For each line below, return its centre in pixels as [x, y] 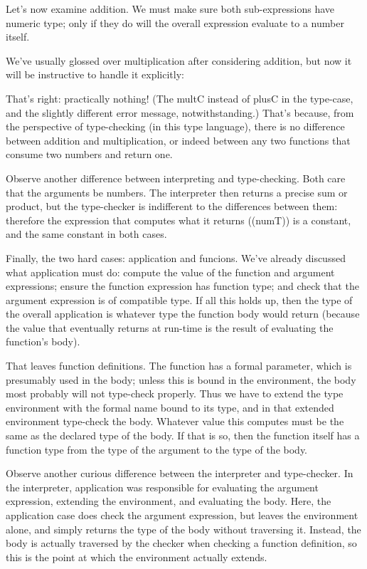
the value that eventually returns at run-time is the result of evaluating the [170, 327]
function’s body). [43, 341]
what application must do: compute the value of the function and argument [170, 272]
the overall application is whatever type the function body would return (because [183, 314]
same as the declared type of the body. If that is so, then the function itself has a [183, 435]
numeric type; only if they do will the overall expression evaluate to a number [175, 22]
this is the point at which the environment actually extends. [137, 557]
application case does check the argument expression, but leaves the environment [182, 515]
